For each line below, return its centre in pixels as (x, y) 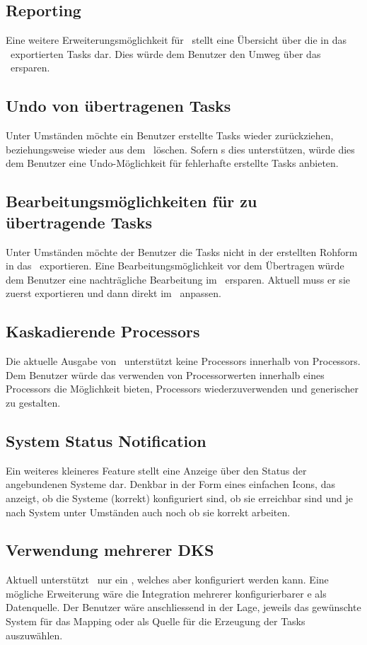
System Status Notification (106, 440)
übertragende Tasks (79, 222)
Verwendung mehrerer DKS (110, 550)
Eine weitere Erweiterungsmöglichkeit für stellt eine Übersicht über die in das (176, 40)
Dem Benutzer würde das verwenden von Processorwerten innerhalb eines (165, 374)
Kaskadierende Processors (103, 331)
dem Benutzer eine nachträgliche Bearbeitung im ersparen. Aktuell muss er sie (178, 279)
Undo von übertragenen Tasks (118, 106)
